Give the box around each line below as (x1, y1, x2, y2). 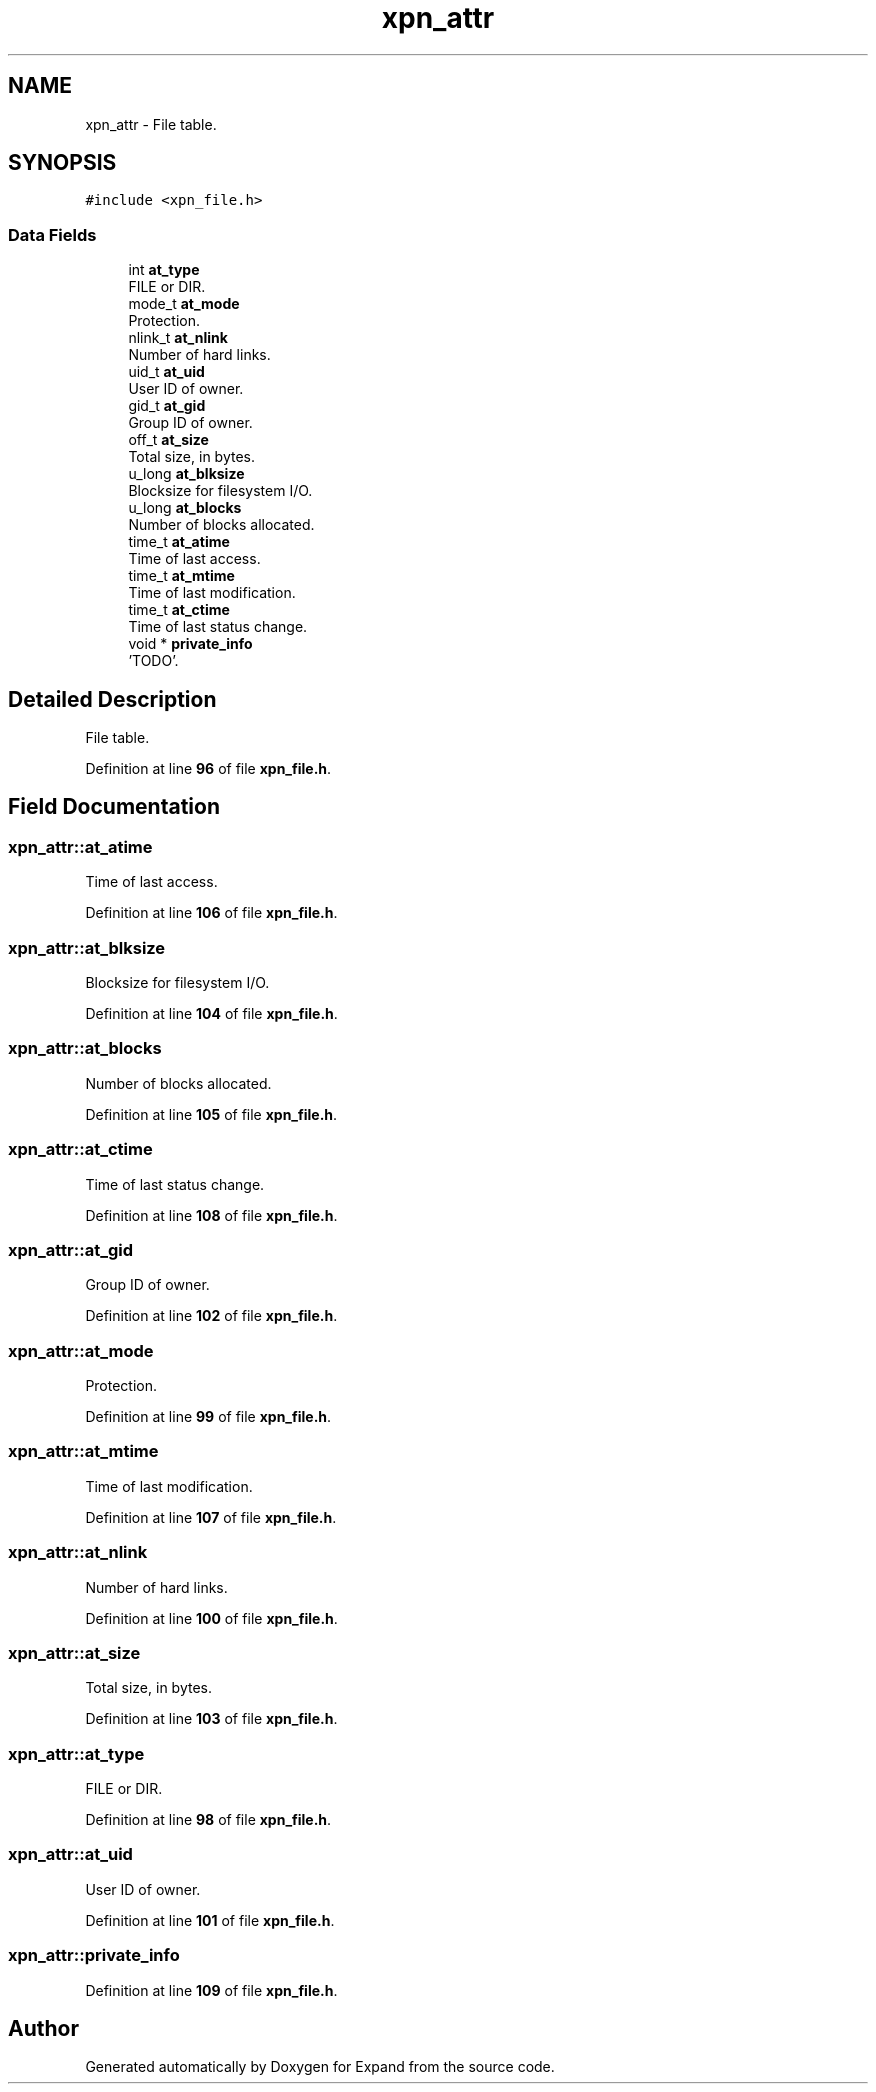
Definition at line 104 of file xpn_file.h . (85, 1005, 338, 1022)
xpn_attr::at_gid (8, 1239, 134, 1260)
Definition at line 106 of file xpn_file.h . (85, 904, 338, 922)
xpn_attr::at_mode (8, 1340, 154, 1361)
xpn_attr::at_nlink (8, 1542, 148, 1563)
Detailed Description (8, 686, 217, 712)
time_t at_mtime (128, 567, 235, 585)
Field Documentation (8, 794, 220, 820)
